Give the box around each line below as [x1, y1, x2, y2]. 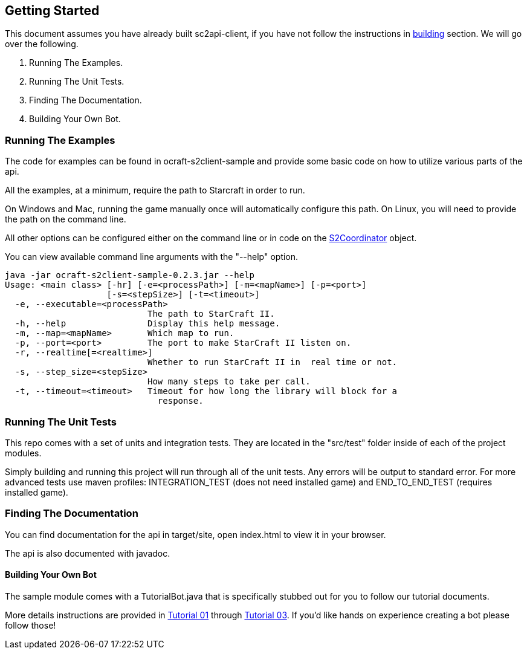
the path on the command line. [5, 214, 126, 225]
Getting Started [5, 3, 100, 18]
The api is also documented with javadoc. [5, 548, 170, 558]
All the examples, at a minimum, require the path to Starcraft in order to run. [5, 185, 305, 196]
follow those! [5, 620, 56, 630]
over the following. [5, 39, 79, 50]
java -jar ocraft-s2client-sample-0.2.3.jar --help [5, 270, 255, 280]
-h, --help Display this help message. [15, 319, 280, 329]
